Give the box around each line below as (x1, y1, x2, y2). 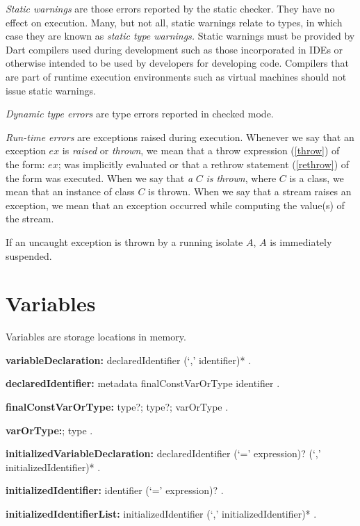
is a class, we (289, 170, 344, 185)
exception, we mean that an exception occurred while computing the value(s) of (6, 197, 345, 212)
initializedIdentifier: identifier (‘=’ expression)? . (6, 483, 224, 498)
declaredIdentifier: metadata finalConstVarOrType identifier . (6, 376, 280, 391)
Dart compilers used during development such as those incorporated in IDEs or (6, 42, 343, 56)
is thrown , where (206, 170, 277, 185)
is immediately (270, 234, 332, 249)
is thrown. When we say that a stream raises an (148, 184, 352, 199)
